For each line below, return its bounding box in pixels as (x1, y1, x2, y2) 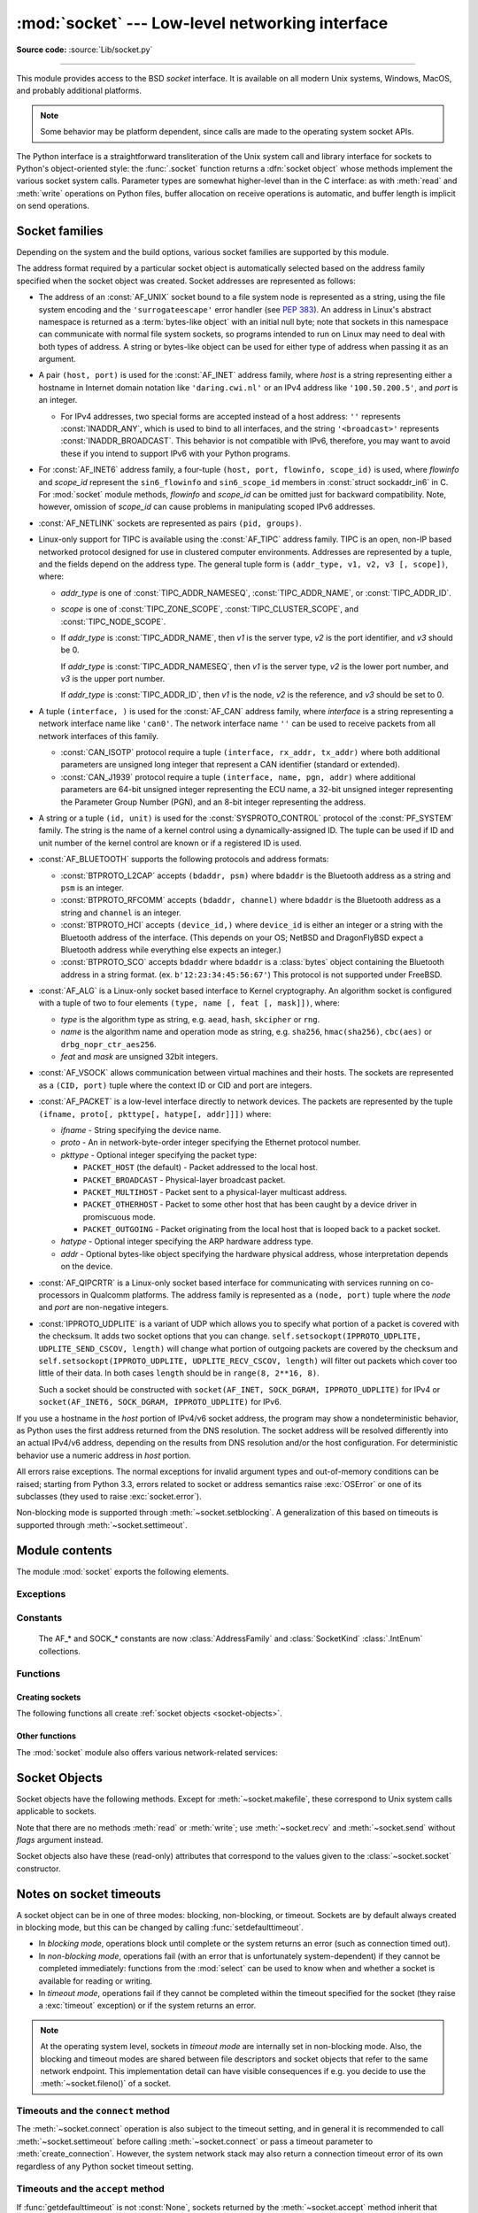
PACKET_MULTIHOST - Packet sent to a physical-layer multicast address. (82, 1186, 348, 1197)
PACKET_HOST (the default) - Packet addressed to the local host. (82, 1162, 319, 1173)
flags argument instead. (16, 1834, 104, 1845)
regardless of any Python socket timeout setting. (16, 2161, 194, 2171)
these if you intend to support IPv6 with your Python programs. (60, 448, 291, 459)
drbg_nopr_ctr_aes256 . (60, 1038, 157, 1049)
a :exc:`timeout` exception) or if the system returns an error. (38, 2001, 257, 2011)
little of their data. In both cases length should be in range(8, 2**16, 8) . (38, 1368, 320, 1378)
